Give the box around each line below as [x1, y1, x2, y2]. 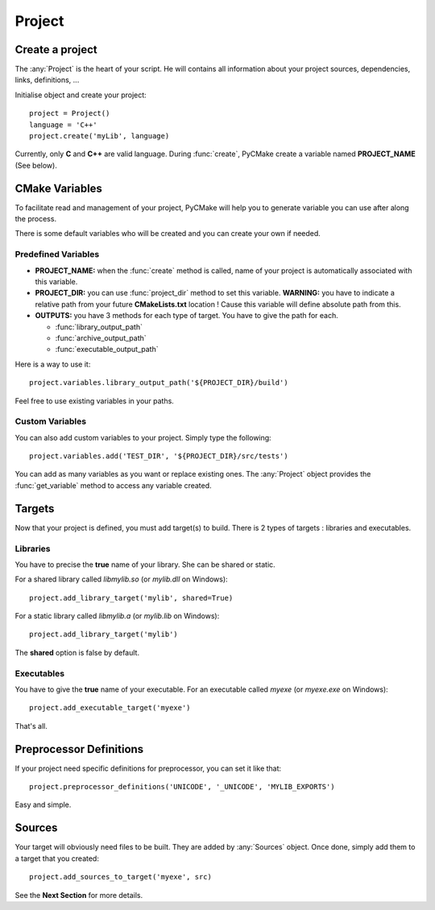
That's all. [14, 721, 48, 730]
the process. [14, 214, 56, 224]
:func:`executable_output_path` [55, 345, 159, 354]
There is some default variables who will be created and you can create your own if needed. [14, 229, 321, 238]
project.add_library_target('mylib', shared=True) [29, 593, 234, 602]
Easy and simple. [14, 800, 72, 809]
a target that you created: [14, 854, 100, 863]
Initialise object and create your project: [14, 89, 147, 100]
